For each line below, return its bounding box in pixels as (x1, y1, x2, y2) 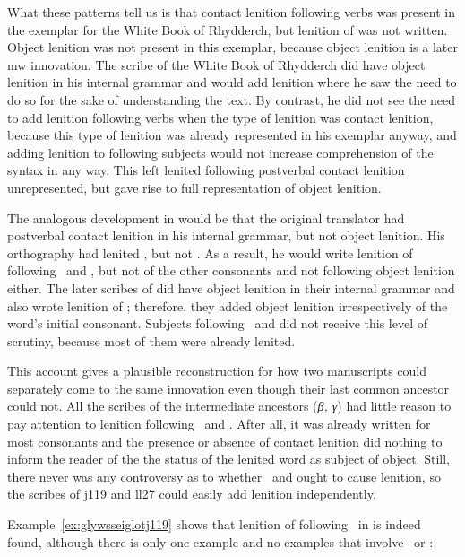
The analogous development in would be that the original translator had (7, 208, 405, 227)
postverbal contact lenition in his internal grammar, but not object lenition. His (7, 226, 445, 245)
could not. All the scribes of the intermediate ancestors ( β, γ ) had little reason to (7, 396, 452, 415)
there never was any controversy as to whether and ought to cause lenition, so (7, 466, 441, 485)
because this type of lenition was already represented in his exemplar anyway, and (7, 126, 457, 144)
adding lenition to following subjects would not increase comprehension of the (7, 143, 434, 161)
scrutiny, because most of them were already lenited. (7, 331, 296, 350)
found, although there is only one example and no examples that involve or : (7, 532, 434, 551)
